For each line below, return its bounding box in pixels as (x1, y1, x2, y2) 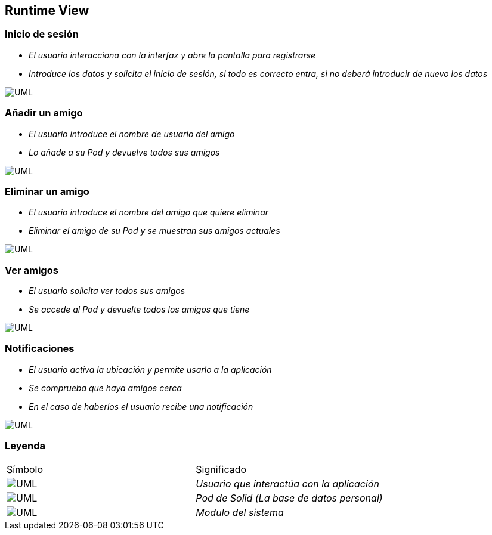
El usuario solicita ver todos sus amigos (29, 286, 185, 296)
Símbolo (7, 463, 44, 475)
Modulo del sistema (196, 506, 284, 518)
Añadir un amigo (5, 107, 83, 119)
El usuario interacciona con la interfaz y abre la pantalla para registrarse (29, 50, 316, 60)
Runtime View (5, 3, 89, 18)
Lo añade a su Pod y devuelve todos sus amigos (29, 147, 220, 157)
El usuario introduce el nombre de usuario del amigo (29, 128, 235, 139)
